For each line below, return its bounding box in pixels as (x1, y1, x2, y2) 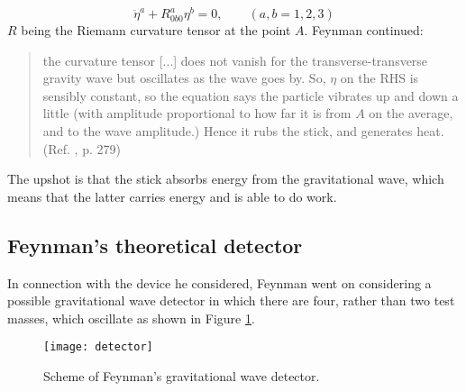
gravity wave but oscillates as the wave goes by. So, (42, 68, 326, 87)
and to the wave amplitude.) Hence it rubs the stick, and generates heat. (42, 122, 444, 141)
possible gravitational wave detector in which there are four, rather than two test (7, 291, 455, 310)
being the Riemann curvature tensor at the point (21, 21, 291, 40)
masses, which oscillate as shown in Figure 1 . (7, 308, 255, 327)
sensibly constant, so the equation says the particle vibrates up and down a (42, 86, 459, 105)
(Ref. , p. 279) (42, 139, 121, 158)
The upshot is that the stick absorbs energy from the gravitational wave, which (7, 169, 444, 188)
